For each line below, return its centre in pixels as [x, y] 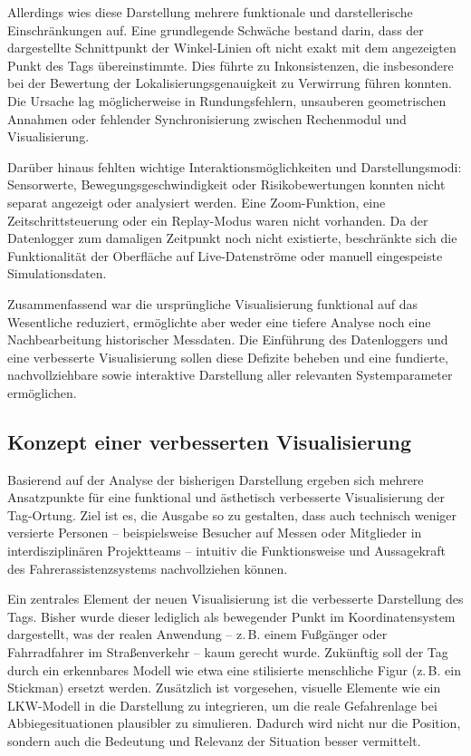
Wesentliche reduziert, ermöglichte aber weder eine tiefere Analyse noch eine [219, 321]
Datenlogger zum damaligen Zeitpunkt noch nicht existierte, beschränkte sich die [232, 238]
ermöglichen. [42, 392]
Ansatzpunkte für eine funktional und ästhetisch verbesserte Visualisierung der [226, 497]
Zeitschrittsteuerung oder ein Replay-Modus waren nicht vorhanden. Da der [218, 220]
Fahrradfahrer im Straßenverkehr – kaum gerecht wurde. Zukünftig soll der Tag [228, 652]
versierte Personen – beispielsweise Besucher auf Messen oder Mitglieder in [215, 533]
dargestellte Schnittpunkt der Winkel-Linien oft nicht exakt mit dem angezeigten [232, 48]
